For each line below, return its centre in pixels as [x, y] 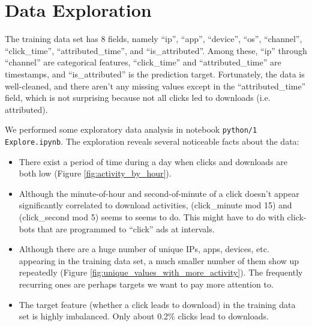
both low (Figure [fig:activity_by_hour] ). [95, 173]
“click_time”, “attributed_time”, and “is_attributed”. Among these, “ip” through [156, 50]
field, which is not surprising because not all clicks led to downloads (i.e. [138, 98]
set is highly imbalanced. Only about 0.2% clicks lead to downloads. [144, 316]
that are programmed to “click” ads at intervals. [126, 228]
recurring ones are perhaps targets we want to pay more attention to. [146, 284]
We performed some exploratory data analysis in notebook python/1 [131, 129]
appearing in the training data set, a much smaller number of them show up [159, 260]
